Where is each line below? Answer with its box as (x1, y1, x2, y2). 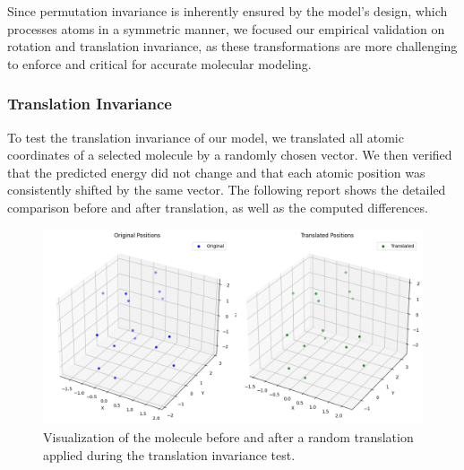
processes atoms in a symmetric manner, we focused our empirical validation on (7, 19, 445, 38)
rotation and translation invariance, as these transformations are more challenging (7, 37, 458, 56)
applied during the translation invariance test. (43, 445, 296, 464)
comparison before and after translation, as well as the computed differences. (7, 197, 428, 216)
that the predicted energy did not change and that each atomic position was (7, 162, 425, 181)
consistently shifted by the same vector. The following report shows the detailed (7, 180, 446, 199)
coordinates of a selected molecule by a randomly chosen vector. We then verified (7, 145, 452, 164)
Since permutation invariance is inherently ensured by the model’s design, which (7, 2, 448, 20)
